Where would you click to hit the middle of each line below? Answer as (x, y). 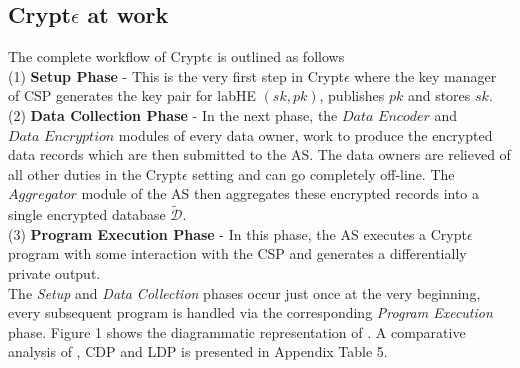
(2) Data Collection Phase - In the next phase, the (173, 114)
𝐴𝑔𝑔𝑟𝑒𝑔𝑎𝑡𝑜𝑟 (42, 195)
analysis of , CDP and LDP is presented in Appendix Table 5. (198, 351)
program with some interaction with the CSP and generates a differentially (237, 253)
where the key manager (425, 75)
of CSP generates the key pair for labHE (132, 95)
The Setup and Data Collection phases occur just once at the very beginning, (244, 292)
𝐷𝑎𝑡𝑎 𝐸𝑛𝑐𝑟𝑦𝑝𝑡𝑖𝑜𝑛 (61, 136)
